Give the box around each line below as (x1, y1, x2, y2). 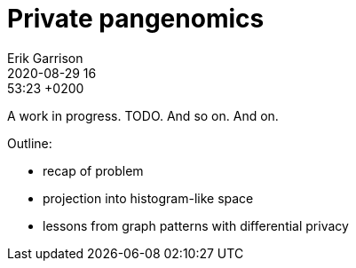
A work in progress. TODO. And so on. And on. (7, 107, 279, 123)
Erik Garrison (7, 50, 83, 66)
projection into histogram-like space (43, 190, 254, 206)
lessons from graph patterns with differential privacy (43, 217, 349, 233)
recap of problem (43, 162, 144, 178)
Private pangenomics (7, 4, 265, 34)
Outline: (7, 135, 52, 151)
